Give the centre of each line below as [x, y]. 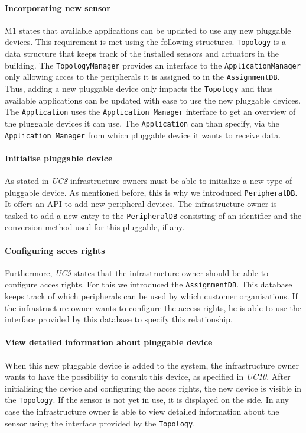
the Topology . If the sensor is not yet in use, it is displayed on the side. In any [147, 400]
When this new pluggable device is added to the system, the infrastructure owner [152, 365]
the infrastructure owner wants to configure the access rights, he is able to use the [153, 307]
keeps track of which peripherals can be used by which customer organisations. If [151, 296]
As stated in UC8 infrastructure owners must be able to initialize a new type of [149, 180]
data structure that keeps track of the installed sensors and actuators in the [142, 54]
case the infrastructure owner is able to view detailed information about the [142, 411]
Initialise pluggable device [59, 158]
